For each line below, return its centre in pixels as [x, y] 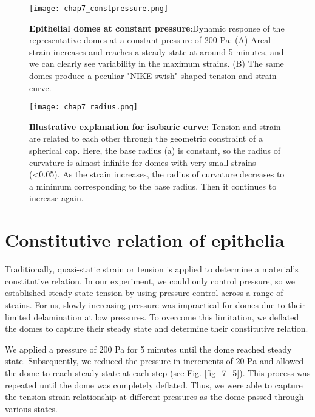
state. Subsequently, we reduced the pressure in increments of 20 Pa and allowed [154, 361]
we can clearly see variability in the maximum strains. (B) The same [157, 64]
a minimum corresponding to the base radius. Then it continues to [153, 186]
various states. [31, 408]
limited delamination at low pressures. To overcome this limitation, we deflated [152, 316]
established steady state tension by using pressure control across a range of [144, 293]
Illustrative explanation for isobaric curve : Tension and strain [155, 126]
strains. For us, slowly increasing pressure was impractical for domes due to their [155, 304]
